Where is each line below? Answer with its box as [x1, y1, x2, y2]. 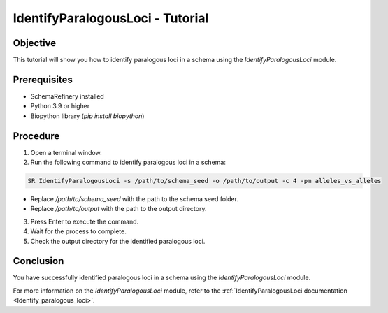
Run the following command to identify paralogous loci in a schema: [30, 158, 227, 167]
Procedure [13, 130, 60, 142]
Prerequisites [13, 73, 73, 85]
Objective [13, 37, 57, 49]
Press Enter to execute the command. [30, 217, 139, 226]
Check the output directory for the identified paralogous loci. [30, 237, 206, 245]
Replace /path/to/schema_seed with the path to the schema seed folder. [30, 195, 239, 203]
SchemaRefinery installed [30, 92, 104, 101]
